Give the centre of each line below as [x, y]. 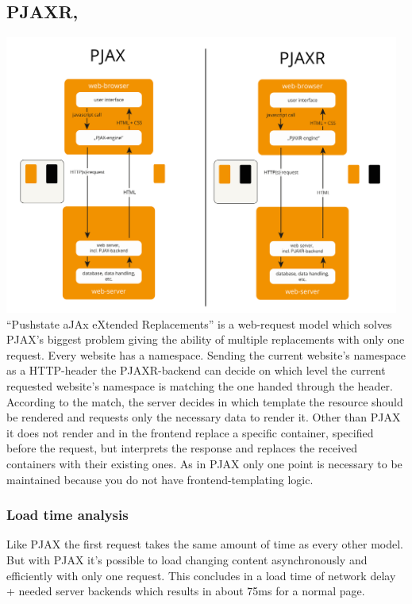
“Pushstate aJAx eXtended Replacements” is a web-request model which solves [199, 323]
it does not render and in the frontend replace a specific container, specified [190, 432]
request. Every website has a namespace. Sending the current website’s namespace [206, 354]
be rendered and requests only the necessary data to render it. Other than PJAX [204, 417]
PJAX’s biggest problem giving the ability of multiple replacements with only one [206, 339]
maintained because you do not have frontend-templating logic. [160, 479]
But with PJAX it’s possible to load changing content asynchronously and [187, 560]
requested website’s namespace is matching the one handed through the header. [200, 386]
